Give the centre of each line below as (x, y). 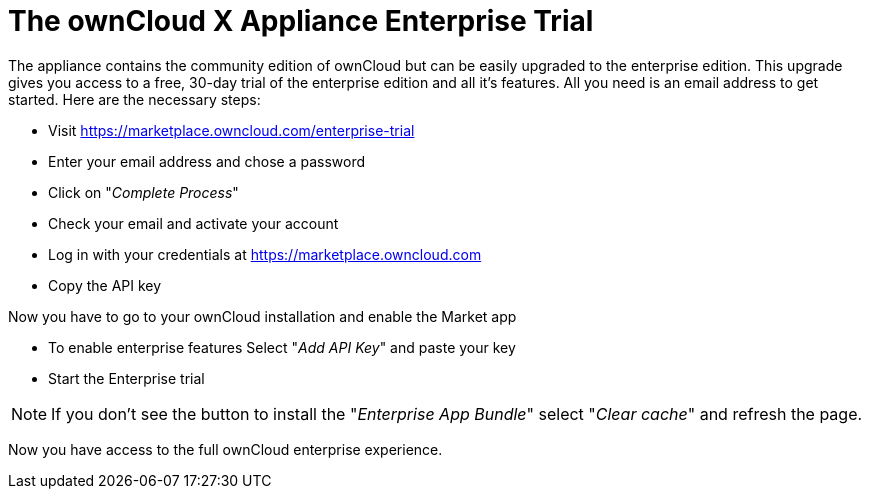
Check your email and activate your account (193, 223)
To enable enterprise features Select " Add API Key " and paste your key (282, 347)
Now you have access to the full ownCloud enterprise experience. (225, 449)
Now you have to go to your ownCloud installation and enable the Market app (262, 316)
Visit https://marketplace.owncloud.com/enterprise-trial (231, 130)
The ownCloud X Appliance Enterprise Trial (301, 21)
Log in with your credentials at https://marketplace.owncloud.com (265, 254)
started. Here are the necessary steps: (134, 99)
